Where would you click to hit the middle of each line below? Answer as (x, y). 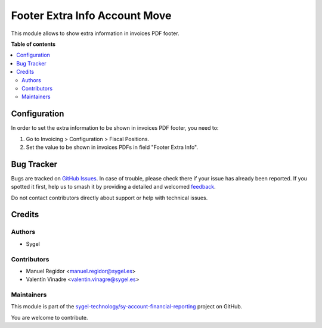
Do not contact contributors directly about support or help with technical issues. (109, 198)
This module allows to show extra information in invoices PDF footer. (95, 33)
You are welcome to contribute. (49, 317)
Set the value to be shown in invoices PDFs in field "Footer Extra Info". (112, 147)
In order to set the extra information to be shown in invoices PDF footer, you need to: (115, 128)
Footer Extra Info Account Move (91, 15)
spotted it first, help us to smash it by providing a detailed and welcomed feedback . (113, 187)
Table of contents (33, 44)
